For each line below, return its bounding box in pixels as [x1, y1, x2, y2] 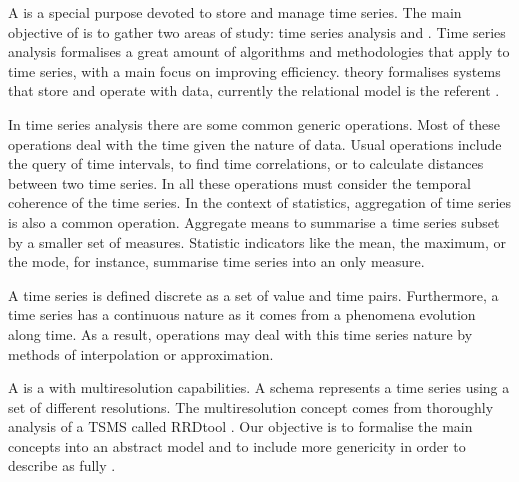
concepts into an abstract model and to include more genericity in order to [8, 435, 466, 456]
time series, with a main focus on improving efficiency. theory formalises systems [8, 60, 501, 81]
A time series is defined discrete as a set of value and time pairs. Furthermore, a [8, 284, 499, 305]
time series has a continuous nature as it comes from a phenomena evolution [8, 304, 476, 325]
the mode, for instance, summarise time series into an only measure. [8, 251, 425, 272]
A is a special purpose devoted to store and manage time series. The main [8, 2, 462, 22]
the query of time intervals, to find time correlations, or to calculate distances [8, 153, 484, 174]
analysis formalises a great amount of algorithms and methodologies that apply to [8, 41, 510, 62]
